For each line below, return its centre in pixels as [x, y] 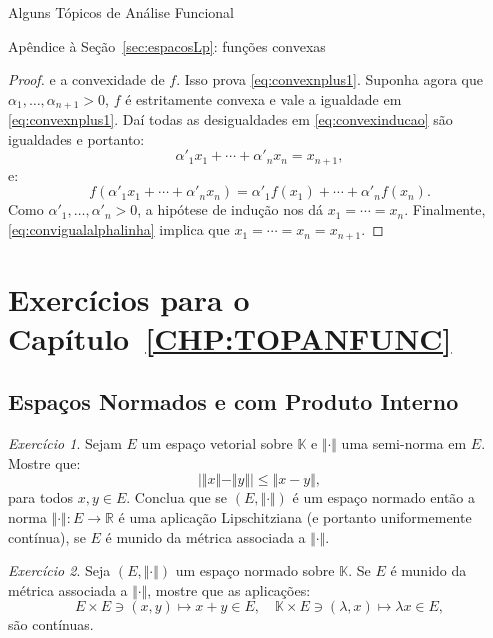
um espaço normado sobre [255, 570]
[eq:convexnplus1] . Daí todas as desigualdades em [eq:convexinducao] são [230, 119]
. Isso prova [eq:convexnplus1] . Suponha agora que [329, 79]
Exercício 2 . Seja [59, 570]
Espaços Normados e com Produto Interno [233, 401]
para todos [41, 497]
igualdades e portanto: [76, 138]
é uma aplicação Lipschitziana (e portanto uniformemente [295, 517]
